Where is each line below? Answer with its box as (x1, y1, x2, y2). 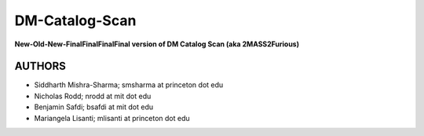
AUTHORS (14, 60, 67, 73)
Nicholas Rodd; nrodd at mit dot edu (34, 91, 152, 101)
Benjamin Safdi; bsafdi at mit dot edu (34, 102, 153, 112)
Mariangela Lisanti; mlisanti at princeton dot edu (34, 113, 190, 123)
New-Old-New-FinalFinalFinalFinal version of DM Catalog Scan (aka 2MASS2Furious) (14, 39, 300, 49)
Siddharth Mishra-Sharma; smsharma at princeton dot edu (34, 80, 224, 90)
